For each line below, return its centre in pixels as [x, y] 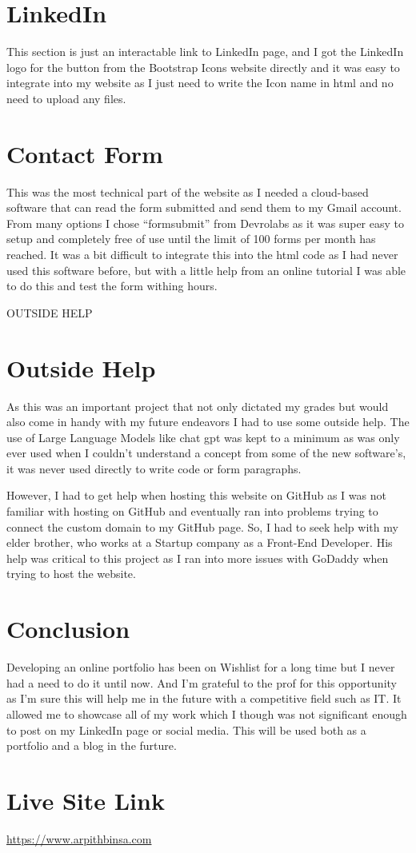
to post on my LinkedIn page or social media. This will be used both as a [186, 729]
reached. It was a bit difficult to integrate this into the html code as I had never [202, 254]
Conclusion [68, 629]
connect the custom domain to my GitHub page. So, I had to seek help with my [202, 526]
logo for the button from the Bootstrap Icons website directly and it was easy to [203, 67]
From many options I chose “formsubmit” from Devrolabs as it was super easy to [205, 223]
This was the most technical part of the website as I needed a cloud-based [188, 191]
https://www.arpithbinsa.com [79, 838]
